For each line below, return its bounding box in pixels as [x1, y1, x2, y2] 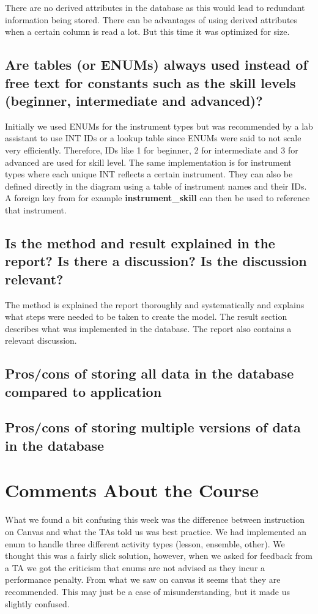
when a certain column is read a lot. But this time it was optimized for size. [5, 25, 290, 38]
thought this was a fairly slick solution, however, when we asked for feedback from [5, 549, 312, 562]
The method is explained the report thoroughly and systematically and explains [5, 298, 305, 311]
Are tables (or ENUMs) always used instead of [5, 55, 308, 74]
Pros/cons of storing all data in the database [5, 364, 294, 383]
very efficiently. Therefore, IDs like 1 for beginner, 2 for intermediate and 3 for [5, 143, 298, 156]
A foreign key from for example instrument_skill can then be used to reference [5, 191, 310, 204]
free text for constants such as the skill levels [5, 73, 296, 92]
